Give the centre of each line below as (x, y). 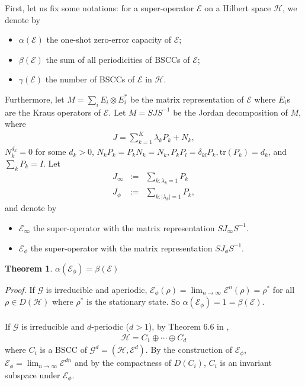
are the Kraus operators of (53, 112)
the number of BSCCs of (90, 79)
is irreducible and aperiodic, (97, 289)
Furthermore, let (35, 99)
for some (51, 151)
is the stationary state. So (133, 302)
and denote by (31, 208)
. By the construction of (189, 350)
